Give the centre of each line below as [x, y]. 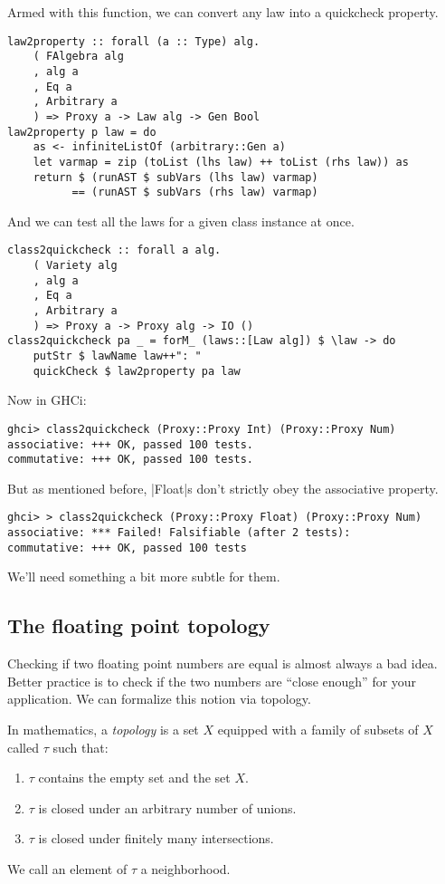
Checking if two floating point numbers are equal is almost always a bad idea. [222, 663]
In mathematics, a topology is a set [103, 730]
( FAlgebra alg [78, 57]
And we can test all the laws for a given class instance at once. [181, 221]
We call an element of [67, 868]
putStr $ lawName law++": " [117, 356]
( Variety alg [75, 266]
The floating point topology [139, 625]
